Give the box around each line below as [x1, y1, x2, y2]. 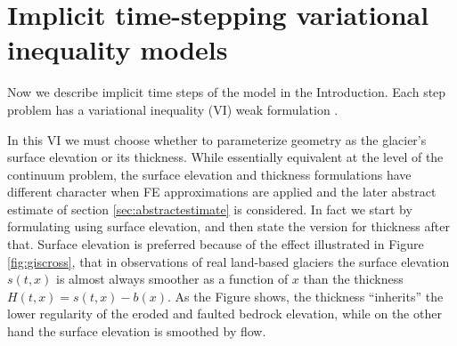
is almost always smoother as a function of [56, 270, 289, 288]
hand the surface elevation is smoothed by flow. [7, 322, 266, 341]
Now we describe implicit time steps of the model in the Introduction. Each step [7, 83, 446, 101]
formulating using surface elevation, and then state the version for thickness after [7, 217, 450, 236]
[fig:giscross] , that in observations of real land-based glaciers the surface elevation [7, 252, 450, 270]
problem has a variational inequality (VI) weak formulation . [7, 100, 339, 118]
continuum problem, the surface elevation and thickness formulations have [7, 165, 412, 183]
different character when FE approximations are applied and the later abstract [7, 182, 437, 201]
